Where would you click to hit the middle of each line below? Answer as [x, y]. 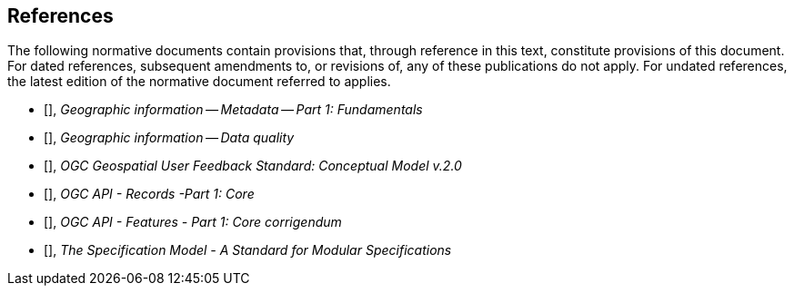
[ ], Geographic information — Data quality [169, 138]
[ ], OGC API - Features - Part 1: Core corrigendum [193, 222]
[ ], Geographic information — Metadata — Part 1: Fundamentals [233, 110]
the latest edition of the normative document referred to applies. [199, 82]
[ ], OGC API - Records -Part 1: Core [149, 194]
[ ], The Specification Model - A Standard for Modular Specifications [248, 250]
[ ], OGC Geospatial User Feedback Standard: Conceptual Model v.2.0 [253, 166]
